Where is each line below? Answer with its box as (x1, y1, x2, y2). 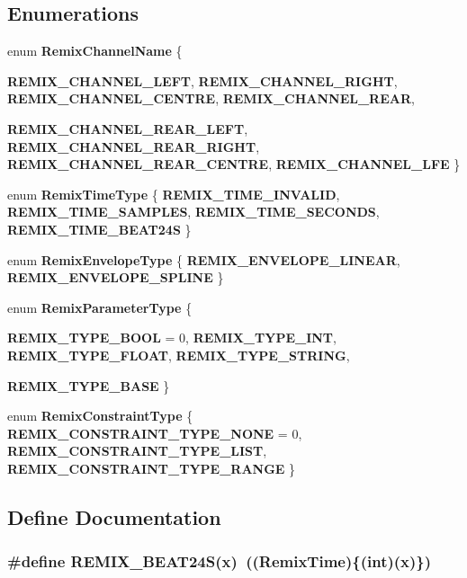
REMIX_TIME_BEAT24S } (7, 219, 192, 238)
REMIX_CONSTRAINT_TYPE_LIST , (7, 441, 267, 460)
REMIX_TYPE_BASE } (7, 376, 170, 395)
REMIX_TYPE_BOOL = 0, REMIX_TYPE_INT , (7, 328, 337, 347)
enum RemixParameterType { (7, 298, 193, 316)
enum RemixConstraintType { (7, 406, 193, 425)
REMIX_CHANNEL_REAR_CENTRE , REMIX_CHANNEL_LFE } (7, 155, 461, 173)
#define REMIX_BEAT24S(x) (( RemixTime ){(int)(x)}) (7, 550, 432, 573)
